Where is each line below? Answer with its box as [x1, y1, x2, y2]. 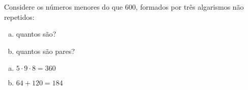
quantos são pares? [16, 45, 75, 56]
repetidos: [4, 11, 35, 22]
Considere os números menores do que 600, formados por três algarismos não [4, 2, 244, 12]
